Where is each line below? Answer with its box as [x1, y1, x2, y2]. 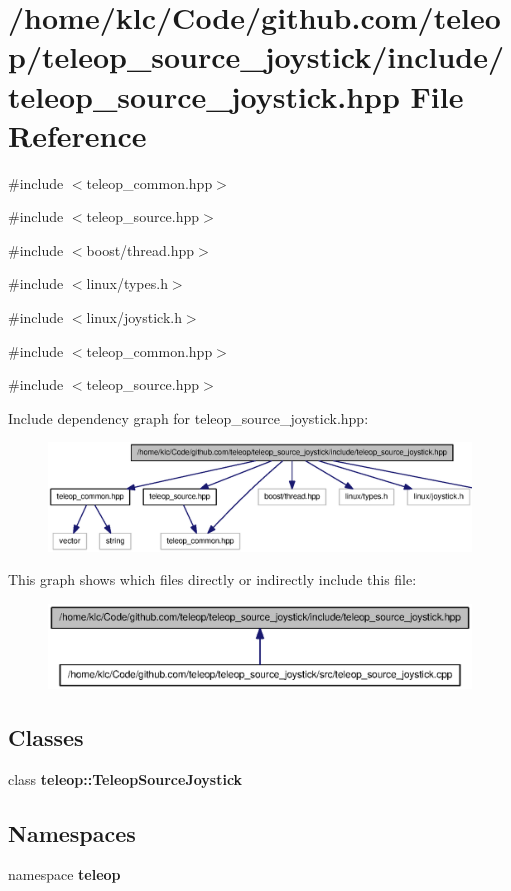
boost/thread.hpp [86, 239, 195, 260]
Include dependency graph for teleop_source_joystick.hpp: [8, 407, 369, 428]
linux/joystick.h [86, 307, 182, 328]
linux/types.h [86, 273, 168, 294]
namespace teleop [8, 864, 121, 885]
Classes [8, 721, 84, 752]
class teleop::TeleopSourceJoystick [8, 768, 243, 789]
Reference [8, 114, 147, 155]
